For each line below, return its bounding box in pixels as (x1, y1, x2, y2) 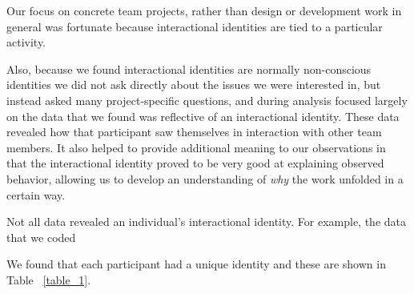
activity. (6, 34, 46, 50)
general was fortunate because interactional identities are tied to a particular (6, 18, 383, 34)
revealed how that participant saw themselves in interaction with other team (6, 123, 382, 140)
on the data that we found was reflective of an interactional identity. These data (6, 107, 400, 124)
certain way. (6, 186, 66, 203)
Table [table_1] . (6, 271, 91, 288)
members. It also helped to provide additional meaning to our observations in (6, 139, 386, 155)
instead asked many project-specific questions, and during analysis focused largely (6, 91, 408, 108)
